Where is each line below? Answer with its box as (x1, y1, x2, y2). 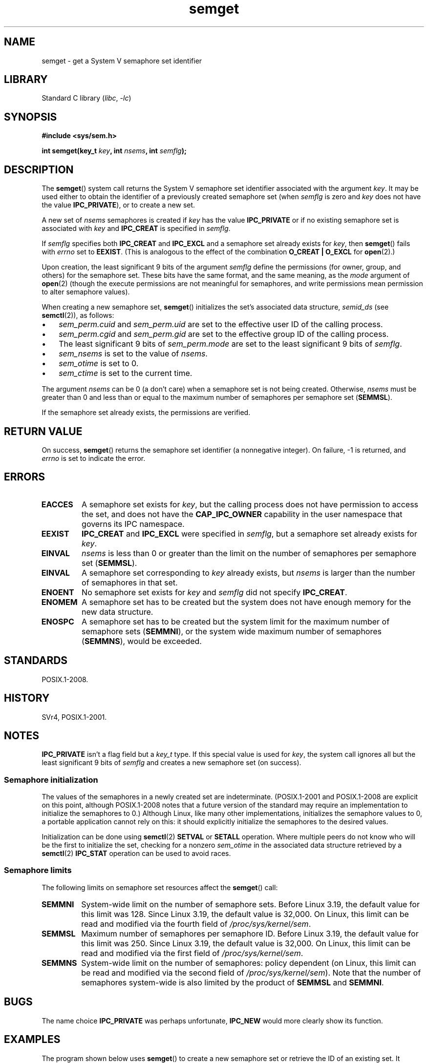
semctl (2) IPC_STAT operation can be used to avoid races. (42, 849, 231, 858)
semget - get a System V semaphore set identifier (42, 56, 202, 65)
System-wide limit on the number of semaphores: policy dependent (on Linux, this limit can (81, 958, 416, 968)
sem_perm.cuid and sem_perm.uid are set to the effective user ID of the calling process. (59, 319, 383, 330)
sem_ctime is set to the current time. (59, 368, 193, 378)
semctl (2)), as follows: (42, 311, 114, 320)
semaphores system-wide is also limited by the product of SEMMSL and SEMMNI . (81, 977, 384, 987)
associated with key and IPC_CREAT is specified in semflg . (42, 224, 231, 233)
